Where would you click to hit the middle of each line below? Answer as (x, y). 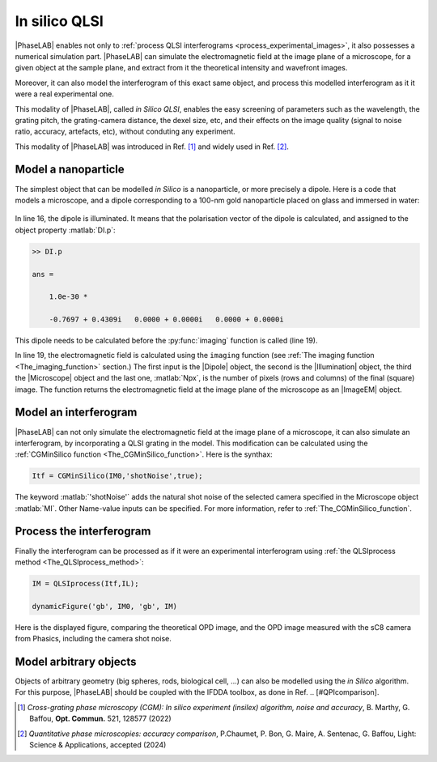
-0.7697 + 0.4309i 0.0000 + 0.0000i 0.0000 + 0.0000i (166, 319)
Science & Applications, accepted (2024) (98, 744)
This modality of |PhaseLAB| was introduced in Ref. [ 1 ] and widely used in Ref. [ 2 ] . (152, 147)
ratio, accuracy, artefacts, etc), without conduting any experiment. (125, 132)
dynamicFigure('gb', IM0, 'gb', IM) (105, 606)
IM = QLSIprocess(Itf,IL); (85, 583)
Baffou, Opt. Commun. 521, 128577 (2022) (100, 719)
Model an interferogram (76, 413)
